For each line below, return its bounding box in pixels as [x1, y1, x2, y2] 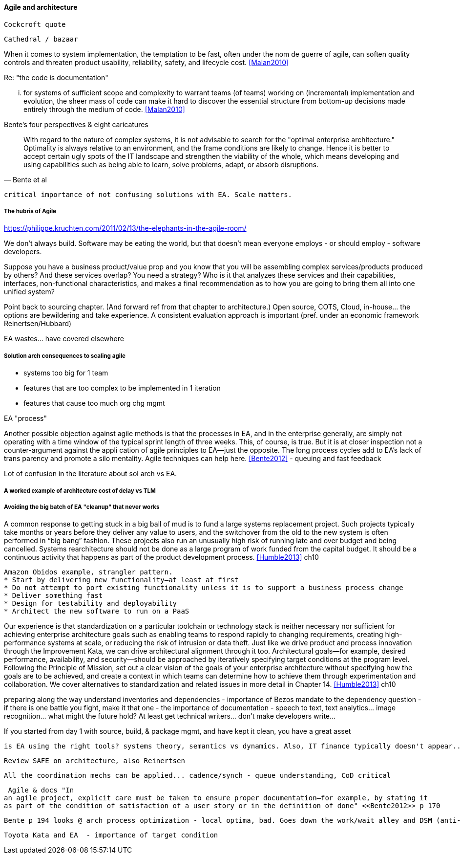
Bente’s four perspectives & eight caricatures [4, 120, 148, 129]
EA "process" [4, 414, 47, 423]
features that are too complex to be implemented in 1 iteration [23, 384, 221, 393]
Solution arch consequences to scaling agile [4, 352, 126, 359]
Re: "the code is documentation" [4, 73, 108, 82]
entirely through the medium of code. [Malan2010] [23, 105, 185, 113]
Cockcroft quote [4, 20, 66, 28]
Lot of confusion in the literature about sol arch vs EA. [4, 469, 177, 478]
